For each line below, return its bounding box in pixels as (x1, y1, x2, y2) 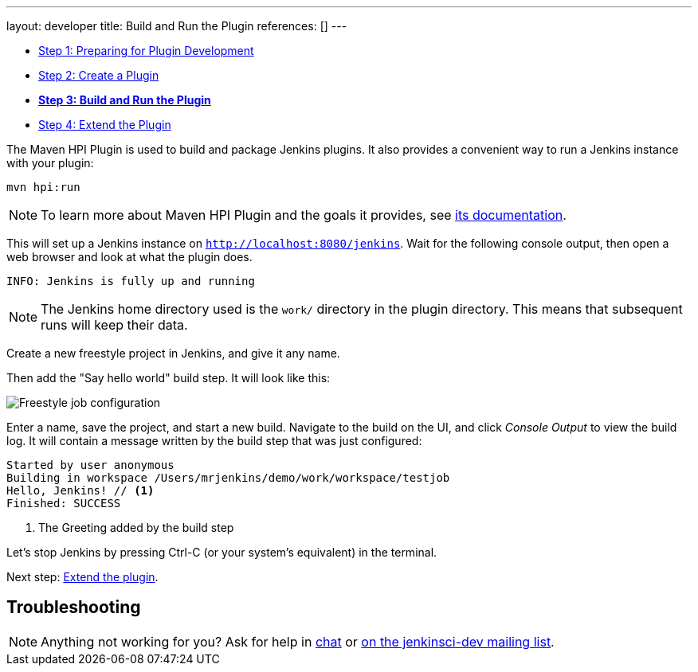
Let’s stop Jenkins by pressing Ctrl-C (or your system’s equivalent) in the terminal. (6, 545, 437, 559)
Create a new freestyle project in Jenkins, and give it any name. (6, 346, 340, 360)
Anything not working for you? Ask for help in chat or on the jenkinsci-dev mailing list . (41, 633, 555, 650)
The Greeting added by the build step (38, 521, 234, 534)
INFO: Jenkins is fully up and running (6, 275, 255, 287)
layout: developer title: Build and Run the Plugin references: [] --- (6, 19, 347, 33)
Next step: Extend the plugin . (6, 570, 159, 584)
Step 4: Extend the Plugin (38, 118, 171, 131)
